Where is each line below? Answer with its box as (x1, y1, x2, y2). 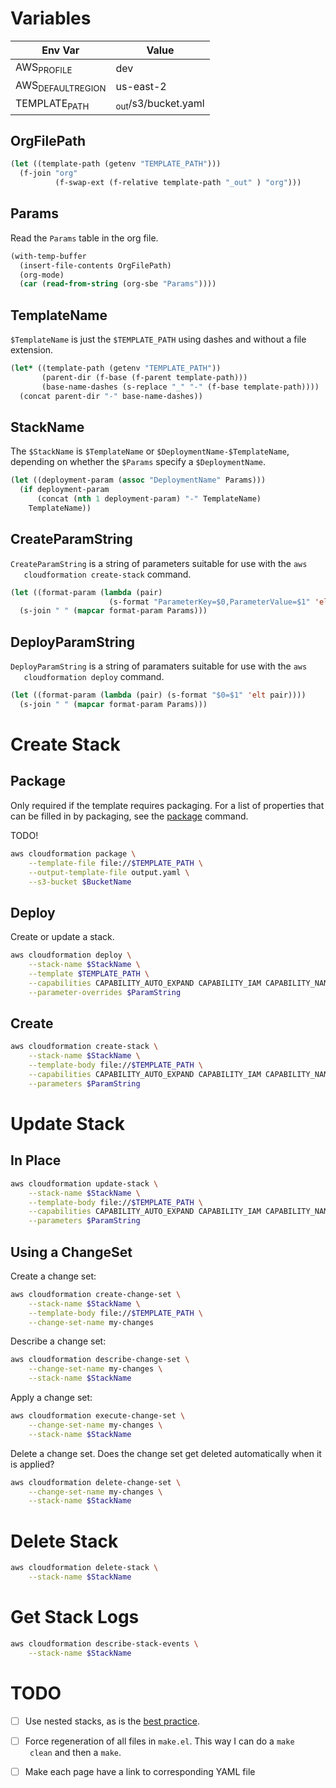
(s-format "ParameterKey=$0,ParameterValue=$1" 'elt (108, 597, 333, 607)
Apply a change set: (10, 1392, 93, 1404)
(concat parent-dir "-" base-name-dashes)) (19, 391, 203, 401)
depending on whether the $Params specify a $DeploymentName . (10, 456, 266, 468)
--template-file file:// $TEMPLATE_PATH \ (28, 858, 203, 868)
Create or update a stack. (10, 931, 115, 943)
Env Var (41, 43, 80, 57)
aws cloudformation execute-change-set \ (10, 1411, 186, 1421)
